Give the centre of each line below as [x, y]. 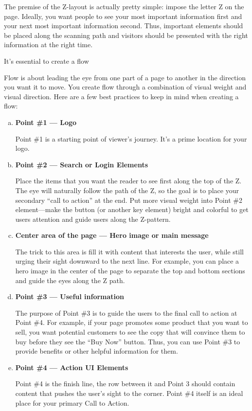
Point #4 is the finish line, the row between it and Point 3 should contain [125, 384]
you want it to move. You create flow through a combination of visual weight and [125, 87]
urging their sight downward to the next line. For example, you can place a [127, 261]
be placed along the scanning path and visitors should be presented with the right [126, 35]
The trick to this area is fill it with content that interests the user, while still [129, 251]
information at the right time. [48, 45]
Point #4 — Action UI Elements [72, 367]
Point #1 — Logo [46, 122]
